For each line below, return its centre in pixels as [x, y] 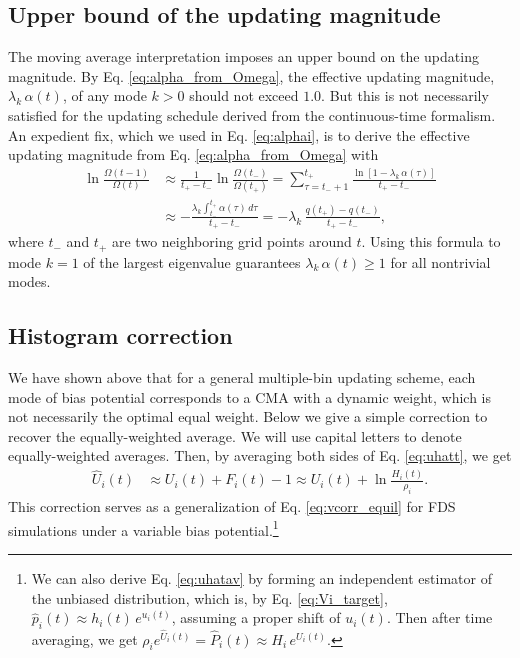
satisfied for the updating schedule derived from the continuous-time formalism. [252, 114]
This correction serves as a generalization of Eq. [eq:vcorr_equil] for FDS [232, 506]
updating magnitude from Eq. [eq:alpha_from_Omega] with [193, 154]
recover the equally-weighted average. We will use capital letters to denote [235, 435]
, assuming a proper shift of [256, 617]
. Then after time [439, 617]
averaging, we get [84, 638]
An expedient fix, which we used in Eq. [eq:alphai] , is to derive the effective [239, 134]
